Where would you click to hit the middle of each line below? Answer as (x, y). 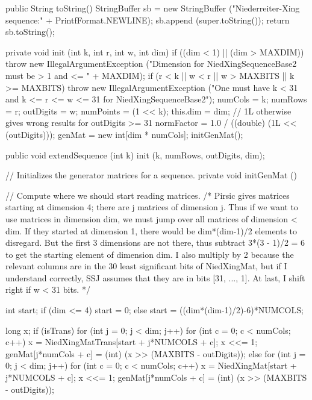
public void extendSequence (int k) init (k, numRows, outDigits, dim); (135, 155)
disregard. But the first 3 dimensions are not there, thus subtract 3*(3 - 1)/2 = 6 (155, 242)
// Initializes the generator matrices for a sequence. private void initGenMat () (151, 175)
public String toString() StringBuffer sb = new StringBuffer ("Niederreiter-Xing (153, 8)
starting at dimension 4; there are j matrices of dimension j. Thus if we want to (152, 207)
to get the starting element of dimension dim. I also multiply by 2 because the (150, 254)
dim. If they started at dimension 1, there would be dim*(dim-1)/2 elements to (151, 230)
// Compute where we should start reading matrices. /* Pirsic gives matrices (148, 195)
